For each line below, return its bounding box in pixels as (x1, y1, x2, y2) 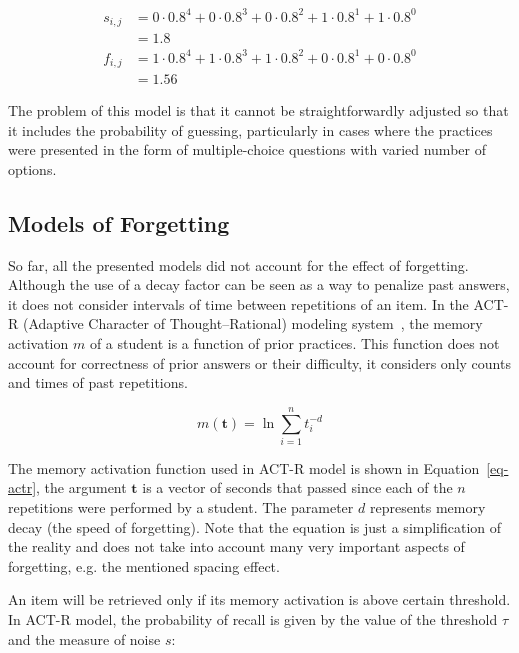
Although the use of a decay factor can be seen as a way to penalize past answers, (8, 274, 510, 295)
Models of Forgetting (8, 207, 230, 238)
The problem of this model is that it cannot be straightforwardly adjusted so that (8, 100, 509, 121)
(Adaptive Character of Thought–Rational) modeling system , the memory (22, 313, 483, 334)
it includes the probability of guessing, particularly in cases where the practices (8, 119, 493, 140)
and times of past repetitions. (8, 372, 188, 393)
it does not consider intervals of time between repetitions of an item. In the (8, 293, 469, 314)
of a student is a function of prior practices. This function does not (89, 332, 500, 353)
